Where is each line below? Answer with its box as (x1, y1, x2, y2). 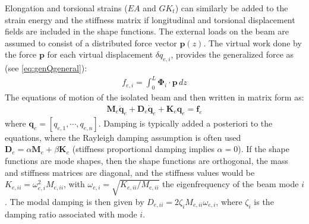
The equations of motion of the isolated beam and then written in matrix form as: (5, 91, 304, 103)
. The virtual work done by (203, 36, 302, 49)
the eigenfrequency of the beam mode (162, 178, 299, 190)
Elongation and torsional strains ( (5, 2, 128, 14)
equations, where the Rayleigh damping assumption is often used (5, 131, 241, 143)
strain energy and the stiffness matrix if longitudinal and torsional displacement (5, 13, 295, 26)
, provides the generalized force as (171, 48, 294, 61)
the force (5, 48, 37, 61)
